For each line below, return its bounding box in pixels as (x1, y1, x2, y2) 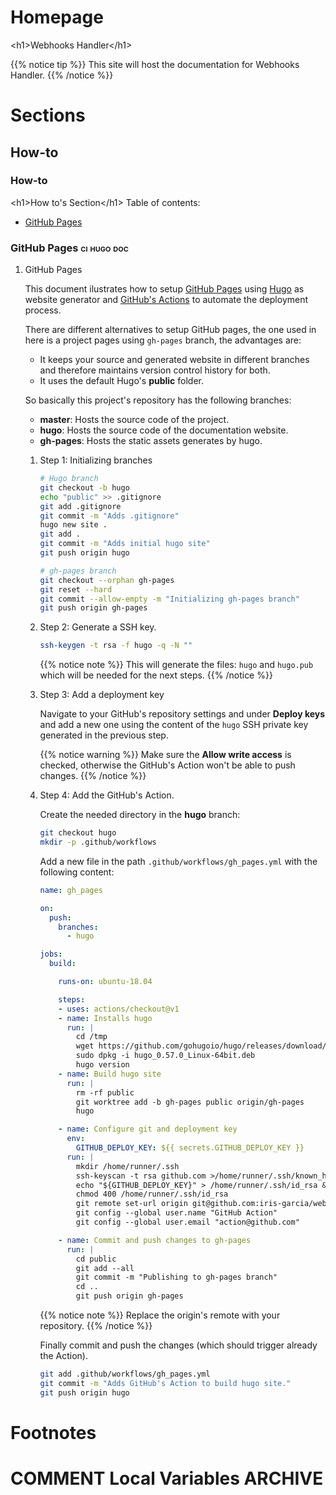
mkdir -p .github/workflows (39, 837, 157, 848)
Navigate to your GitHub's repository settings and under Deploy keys (39, 708, 326, 720)
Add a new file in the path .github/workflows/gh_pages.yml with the (39, 855, 318, 867)
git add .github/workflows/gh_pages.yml (39, 1369, 211, 1380)
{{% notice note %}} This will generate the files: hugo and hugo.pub (39, 659, 314, 671)
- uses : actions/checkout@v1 (58, 1004, 180, 1014)
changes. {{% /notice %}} (39, 770, 147, 782)
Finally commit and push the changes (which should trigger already (39, 1339, 318, 1351)
